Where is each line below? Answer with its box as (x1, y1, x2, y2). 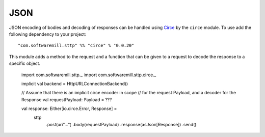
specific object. (9, 60, 41, 66)
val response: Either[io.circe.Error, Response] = (21, 106, 117, 111)
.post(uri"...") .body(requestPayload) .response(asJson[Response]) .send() (46, 121, 197, 127)
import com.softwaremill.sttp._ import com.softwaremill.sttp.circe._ (21, 72, 157, 78)
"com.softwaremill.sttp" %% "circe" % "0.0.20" (18, 43, 134, 49)
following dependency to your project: (9, 31, 86, 37)
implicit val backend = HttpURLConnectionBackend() (21, 81, 128, 86)
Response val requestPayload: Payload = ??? (21, 96, 112, 103)
